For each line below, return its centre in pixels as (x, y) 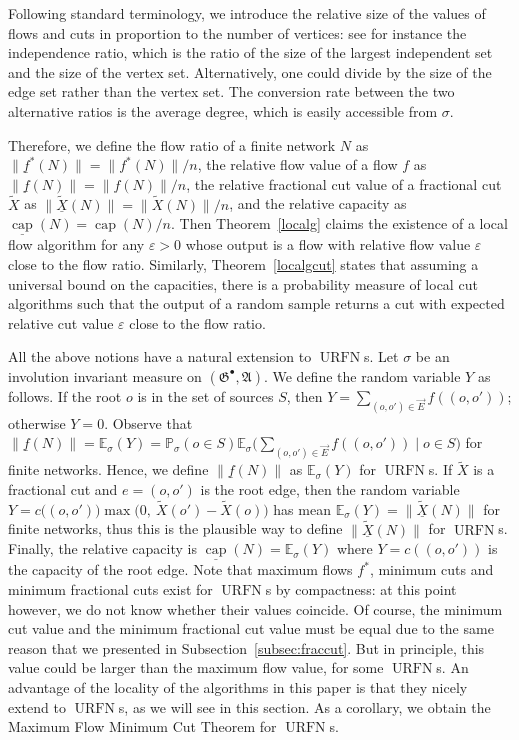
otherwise (37, 422)
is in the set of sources (205, 395)
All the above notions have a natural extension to (160, 356)
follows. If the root (65, 395)
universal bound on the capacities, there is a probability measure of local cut (243, 283)
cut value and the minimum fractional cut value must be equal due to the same (251, 628)
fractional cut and (63, 488)
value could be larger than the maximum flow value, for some (196, 667)
